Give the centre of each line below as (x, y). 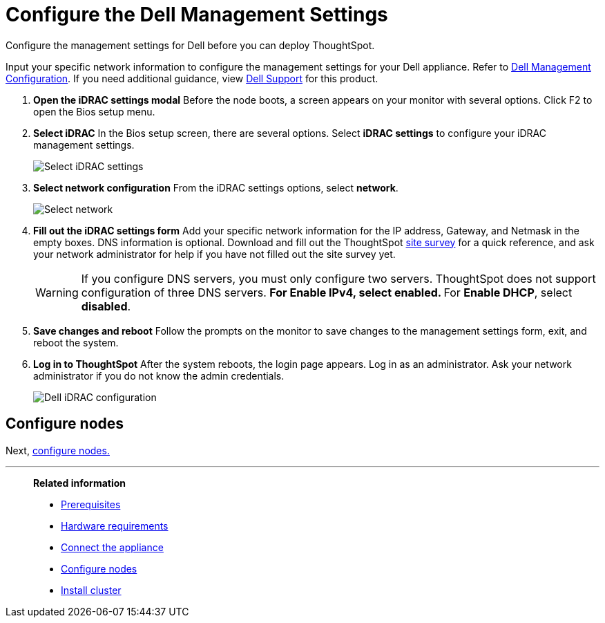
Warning (57, 292)
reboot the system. (76, 342)
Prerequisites (91, 504)
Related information (80, 483)
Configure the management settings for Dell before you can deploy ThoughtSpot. (190, 45)
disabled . (106, 306)
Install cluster (91, 590)
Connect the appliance (112, 547)
